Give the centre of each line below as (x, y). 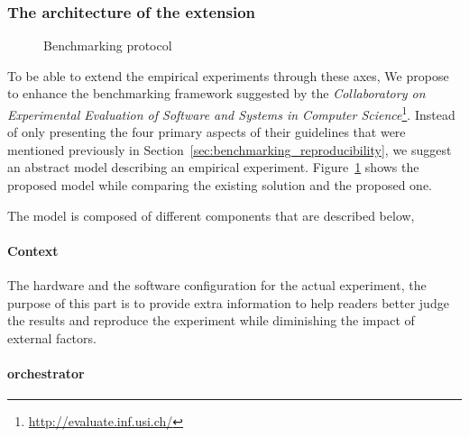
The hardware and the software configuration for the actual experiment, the (217, 285)
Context (33, 250)
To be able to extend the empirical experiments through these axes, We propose (228, 75)
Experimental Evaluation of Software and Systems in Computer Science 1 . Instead (231, 113)
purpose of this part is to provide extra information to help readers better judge (228, 302)
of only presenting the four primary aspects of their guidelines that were (207, 132)
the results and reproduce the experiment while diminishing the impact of (211, 320)
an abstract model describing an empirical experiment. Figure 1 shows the (213, 167)
